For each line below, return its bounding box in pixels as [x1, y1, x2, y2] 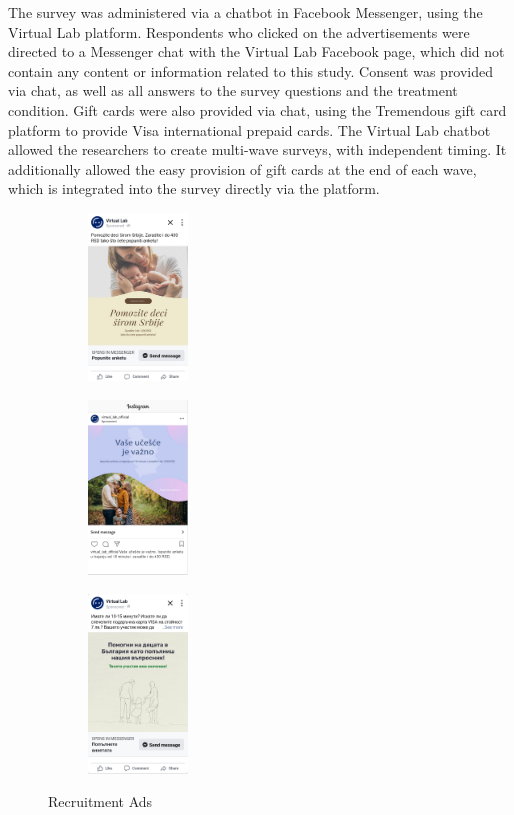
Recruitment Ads [48, 791, 153, 812]
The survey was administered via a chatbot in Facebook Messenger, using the [8, 2, 483, 22]
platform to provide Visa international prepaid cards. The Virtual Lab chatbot [8, 119, 491, 140]
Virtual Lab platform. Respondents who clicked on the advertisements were [8, 21, 470, 42]
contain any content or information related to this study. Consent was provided [8, 60, 494, 81]
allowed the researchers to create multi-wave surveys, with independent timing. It [8, 139, 507, 160]
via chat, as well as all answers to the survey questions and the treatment [8, 80, 458, 101]
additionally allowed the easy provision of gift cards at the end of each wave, [8, 158, 477, 179]
